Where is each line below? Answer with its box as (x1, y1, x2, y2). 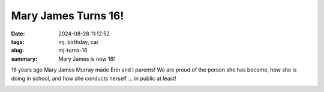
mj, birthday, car (58, 38, 99, 45)
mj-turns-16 (58, 47, 88, 54)
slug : (11, 47, 24, 54)
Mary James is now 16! (58, 55, 115, 63)
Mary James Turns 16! (11, 9, 124, 22)
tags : (11, 38, 25, 45)
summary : (11, 55, 38, 63)
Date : (11, 30, 25, 37)
